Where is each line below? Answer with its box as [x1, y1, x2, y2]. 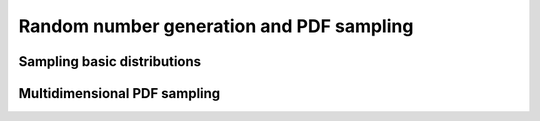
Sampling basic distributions [18, 53, 202, 70]
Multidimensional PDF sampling [18, 85, 221, 102]
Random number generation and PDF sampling [18, 15, 414, 37]
